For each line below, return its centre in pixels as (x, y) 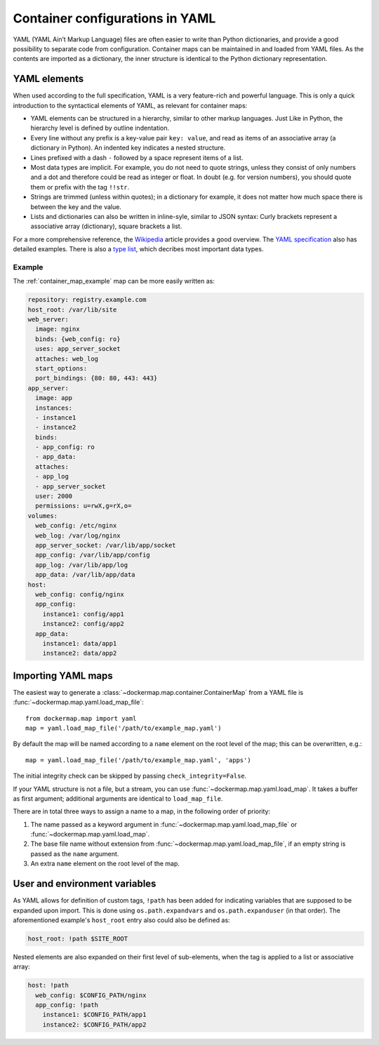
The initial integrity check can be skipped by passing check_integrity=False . (130, 776)
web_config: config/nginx (80, 594)
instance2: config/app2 (83, 624)
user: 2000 (54, 496)
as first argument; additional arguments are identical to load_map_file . (118, 798)
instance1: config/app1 (83, 614)
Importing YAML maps (63, 675)
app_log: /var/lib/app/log (82, 565)
